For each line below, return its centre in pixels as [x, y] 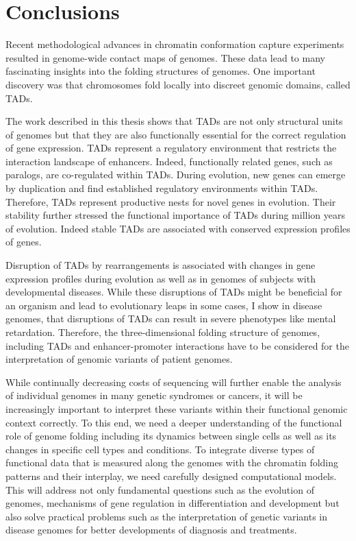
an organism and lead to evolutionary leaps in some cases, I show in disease [164, 305]
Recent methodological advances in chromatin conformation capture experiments [175, 44]
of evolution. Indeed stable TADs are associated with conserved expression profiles [178, 228]
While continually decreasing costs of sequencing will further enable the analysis [174, 382]
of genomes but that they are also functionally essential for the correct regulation [176, 134]
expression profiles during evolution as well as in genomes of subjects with [161, 278]
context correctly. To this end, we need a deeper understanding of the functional [174, 422]
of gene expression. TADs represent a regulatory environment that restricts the [171, 148]
